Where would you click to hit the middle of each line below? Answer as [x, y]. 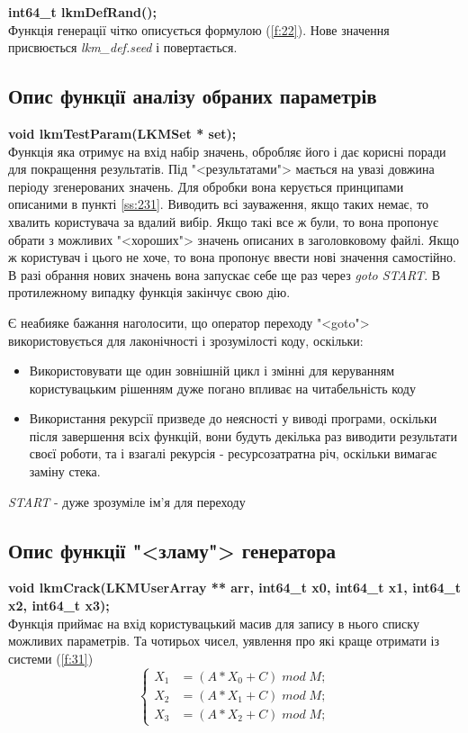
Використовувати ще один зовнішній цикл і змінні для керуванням [212, 371]
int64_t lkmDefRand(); [82, 12]
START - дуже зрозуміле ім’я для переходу [127, 501]
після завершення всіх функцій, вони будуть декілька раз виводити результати [243, 435]
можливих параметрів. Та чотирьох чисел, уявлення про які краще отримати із [224, 641]
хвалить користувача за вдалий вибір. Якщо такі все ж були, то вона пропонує [224, 221]
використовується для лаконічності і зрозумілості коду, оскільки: [186, 340]
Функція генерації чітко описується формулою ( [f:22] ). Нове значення [199, 29]
